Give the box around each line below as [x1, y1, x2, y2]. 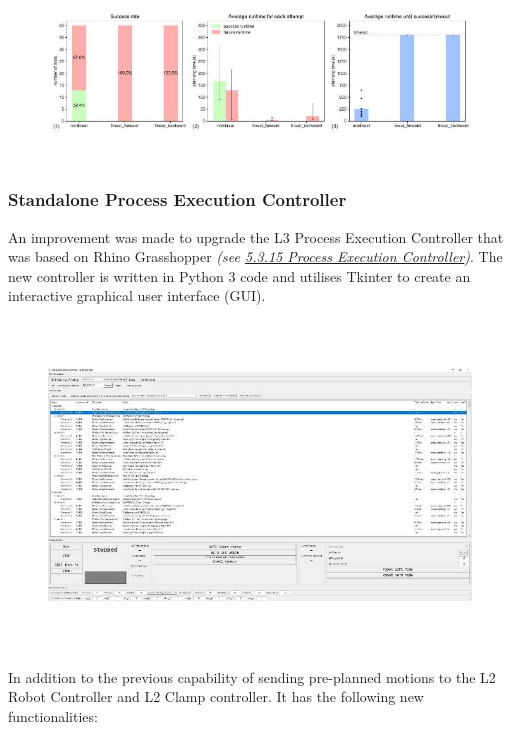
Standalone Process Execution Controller [8, 187, 347, 212]
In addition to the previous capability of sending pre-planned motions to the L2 [8, 666, 496, 687]
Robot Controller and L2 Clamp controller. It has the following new [8, 686, 424, 707]
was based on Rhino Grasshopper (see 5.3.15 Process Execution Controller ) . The [8, 246, 503, 267]
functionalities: [8, 705, 98, 726]
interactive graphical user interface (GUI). [8, 285, 266, 306]
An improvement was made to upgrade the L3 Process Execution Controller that [8, 226, 504, 247]
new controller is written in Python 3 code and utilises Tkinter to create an [8, 265, 471, 286]
